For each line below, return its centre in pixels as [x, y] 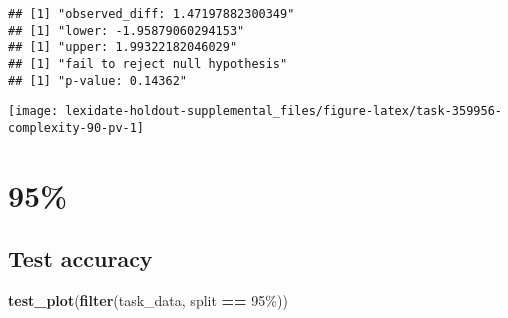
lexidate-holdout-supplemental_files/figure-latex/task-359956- [283, 111]
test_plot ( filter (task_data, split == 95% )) [148, 300]
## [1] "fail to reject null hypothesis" [148, 63]
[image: [33, 111]
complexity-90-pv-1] [76, 127]
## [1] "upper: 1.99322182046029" [123, 47]
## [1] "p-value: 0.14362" [97, 80]
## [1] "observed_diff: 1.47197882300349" [151, 14]
